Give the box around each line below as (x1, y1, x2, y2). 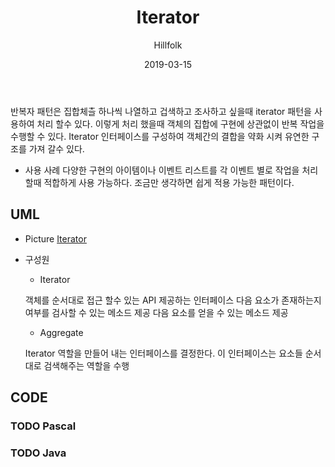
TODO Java (10, 446, 67, 460)
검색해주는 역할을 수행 (43, 359, 130, 371)
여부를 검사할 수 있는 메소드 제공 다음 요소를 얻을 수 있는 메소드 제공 (24, 306, 289, 318)
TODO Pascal (10, 419, 77, 433)
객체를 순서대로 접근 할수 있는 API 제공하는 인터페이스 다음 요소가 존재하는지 (24, 294, 322, 306)
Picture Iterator (24, 232, 87, 245)
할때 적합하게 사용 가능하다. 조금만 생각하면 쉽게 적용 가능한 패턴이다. (24, 176, 295, 188)
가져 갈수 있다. (28, 142, 85, 155)
